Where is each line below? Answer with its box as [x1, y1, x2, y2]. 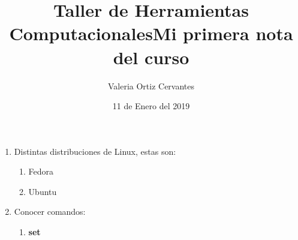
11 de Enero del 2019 [112, 100, 190, 112]
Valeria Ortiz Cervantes [107, 79, 195, 92]
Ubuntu [28, 185, 57, 197]
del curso [113, 44, 189, 69]
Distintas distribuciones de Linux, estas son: [14, 145, 176, 157]
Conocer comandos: [14, 205, 86, 218]
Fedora [28, 165, 54, 178]
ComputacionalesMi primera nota [9, 21, 293, 46]
